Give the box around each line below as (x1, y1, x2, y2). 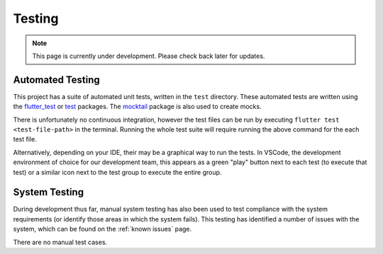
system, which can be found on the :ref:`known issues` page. (13, 225, 192, 233)
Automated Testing (13, 74, 101, 86)
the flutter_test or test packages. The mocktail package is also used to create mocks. (13, 103, 262, 111)
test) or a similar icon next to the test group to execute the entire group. (13, 168, 222, 176)
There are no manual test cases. (13, 238, 108, 246)
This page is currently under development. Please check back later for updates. (32, 52, 265, 60)
